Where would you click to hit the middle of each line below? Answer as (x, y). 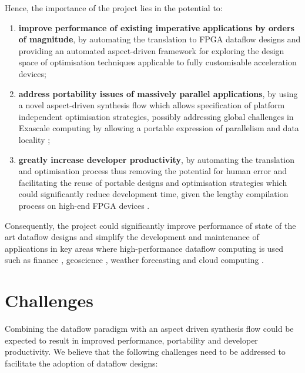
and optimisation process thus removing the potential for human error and (153, 171)
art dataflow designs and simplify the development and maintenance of (132, 237)
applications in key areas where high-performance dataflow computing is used (144, 248)
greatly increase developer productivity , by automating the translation (156, 159)
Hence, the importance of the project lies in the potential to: (114, 8)
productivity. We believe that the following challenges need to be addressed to (145, 352)
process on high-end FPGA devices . (84, 205)
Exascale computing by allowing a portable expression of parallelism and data (159, 128)
